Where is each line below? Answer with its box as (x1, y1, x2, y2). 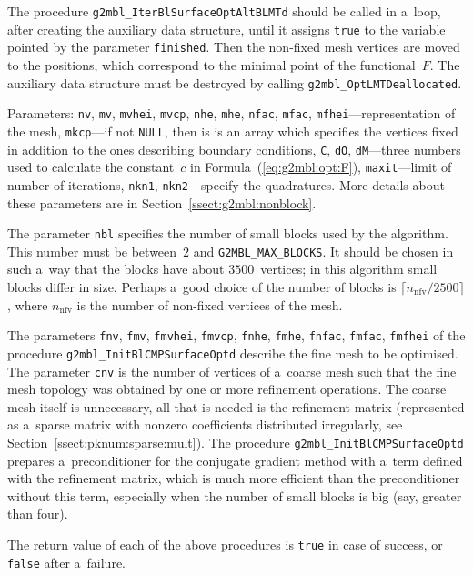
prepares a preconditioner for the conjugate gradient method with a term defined (7, 450, 463, 469)
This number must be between (7, 241, 177, 260)
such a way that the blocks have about (7, 259, 225, 278)
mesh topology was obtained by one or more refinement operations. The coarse (7, 379, 447, 398)
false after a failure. (7, 552, 126, 571)
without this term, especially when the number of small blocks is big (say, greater (7, 486, 462, 505)
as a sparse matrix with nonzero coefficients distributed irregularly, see (7, 415, 403, 434)
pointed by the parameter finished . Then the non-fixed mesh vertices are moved (7, 37, 460, 56)
